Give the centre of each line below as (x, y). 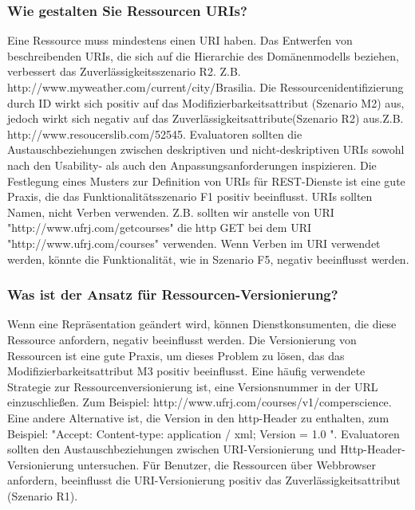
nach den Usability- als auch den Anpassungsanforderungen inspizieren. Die (192, 165)
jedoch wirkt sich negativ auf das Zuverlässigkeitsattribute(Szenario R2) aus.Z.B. (206, 118)
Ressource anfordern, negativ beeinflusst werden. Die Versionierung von (182, 339)
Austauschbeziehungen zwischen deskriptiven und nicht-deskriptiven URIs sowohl (206, 149)
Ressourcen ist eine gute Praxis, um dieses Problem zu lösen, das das (176, 355)
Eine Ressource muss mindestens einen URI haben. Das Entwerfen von (180, 40)
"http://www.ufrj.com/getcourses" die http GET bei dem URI (160, 228)
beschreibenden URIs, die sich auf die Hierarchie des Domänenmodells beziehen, (203, 55)
